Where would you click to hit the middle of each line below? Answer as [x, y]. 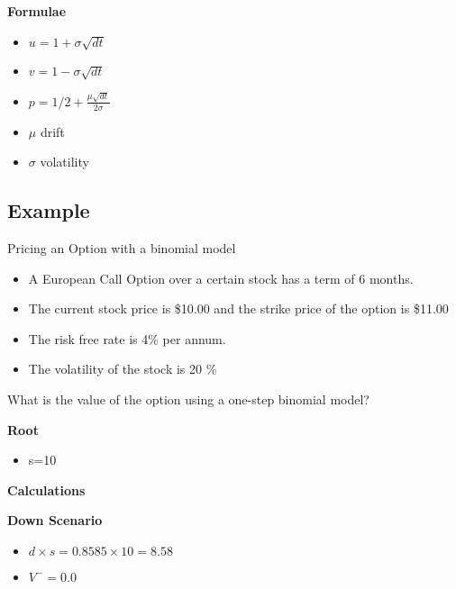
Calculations [46, 489]
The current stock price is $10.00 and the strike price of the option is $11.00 [238, 308]
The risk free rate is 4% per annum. [127, 338]
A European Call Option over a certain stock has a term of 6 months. [221, 278]
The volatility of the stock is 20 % [123, 369]
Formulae [37, 11]
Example [49, 210]
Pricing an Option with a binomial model [122, 248]
